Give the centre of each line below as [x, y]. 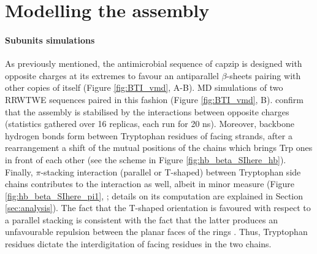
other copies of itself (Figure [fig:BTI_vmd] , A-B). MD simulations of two [144, 87]
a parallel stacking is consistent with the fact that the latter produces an [141, 219]
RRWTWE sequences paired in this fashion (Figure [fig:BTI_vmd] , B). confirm [154, 99]
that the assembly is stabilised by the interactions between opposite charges [147, 111]
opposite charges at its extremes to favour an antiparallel [112, 75]
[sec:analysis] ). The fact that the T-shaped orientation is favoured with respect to [158, 208]
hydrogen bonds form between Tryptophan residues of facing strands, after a [149, 135]
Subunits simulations [50, 40]
